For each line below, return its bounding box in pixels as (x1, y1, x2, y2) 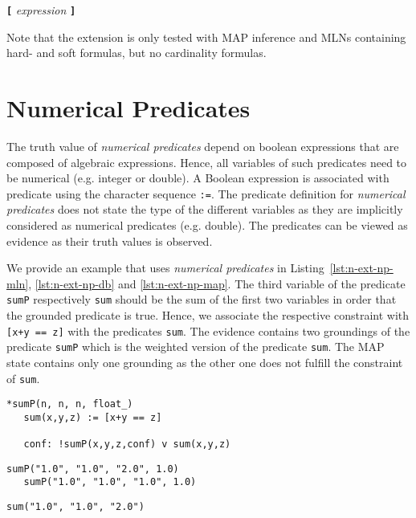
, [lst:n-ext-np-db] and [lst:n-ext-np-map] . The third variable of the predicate (28, 275, 406, 292)
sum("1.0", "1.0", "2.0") (6, 501, 145, 513)
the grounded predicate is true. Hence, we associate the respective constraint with (6, 307, 410, 324)
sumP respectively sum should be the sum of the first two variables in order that (6, 291, 397, 308)
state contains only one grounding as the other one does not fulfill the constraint (6, 353, 403, 370)
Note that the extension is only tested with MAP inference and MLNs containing (6, 28, 406, 45)
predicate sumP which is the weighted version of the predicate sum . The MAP (6, 338, 385, 355)
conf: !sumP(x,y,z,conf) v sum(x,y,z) (23, 438, 231, 451)
